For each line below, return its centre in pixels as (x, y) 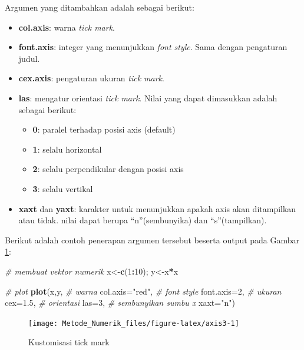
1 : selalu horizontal (67, 149)
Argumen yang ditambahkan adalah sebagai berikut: (100, 7)
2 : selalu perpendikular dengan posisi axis (108, 169)
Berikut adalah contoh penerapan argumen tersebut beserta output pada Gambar (152, 240)
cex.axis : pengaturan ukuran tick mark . (91, 78)
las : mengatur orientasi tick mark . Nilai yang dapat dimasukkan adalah (148, 98)
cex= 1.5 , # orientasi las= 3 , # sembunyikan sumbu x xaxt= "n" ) (120, 303)
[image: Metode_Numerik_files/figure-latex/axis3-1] (134, 323)
